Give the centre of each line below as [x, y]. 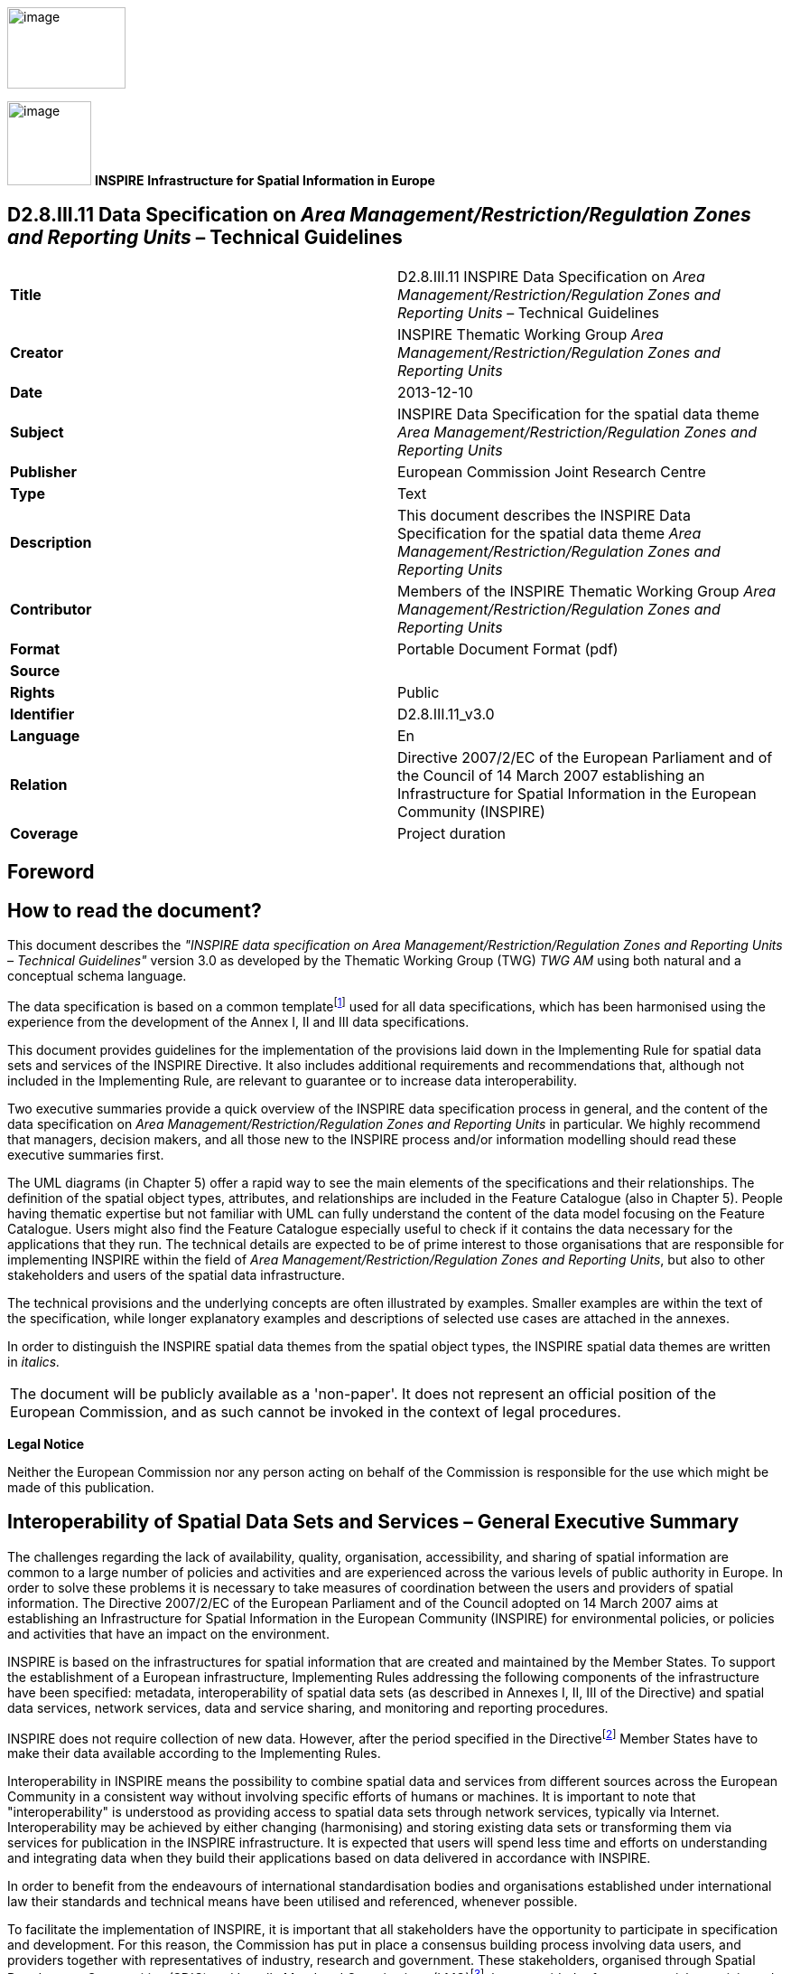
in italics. [34, 1361]
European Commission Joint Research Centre [552, 471]
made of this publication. [81, 1487]
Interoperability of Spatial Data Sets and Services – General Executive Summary [373, 1522]
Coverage [44, 833]
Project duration [452, 833]
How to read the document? [135, 910]
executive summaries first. [86, 1154]
